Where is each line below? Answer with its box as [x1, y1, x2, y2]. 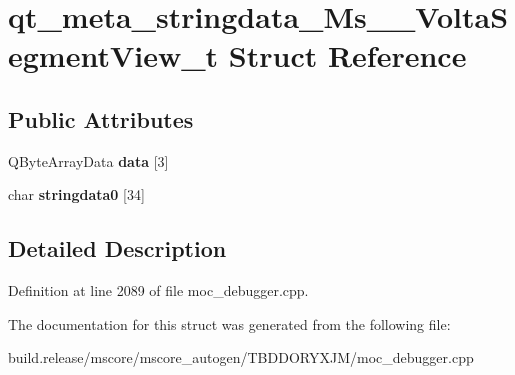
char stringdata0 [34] [8, 184, 145, 205]
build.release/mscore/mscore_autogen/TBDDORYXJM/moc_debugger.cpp [8, 347, 474, 368]
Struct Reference [228, 35, 467, 76]
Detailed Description [8, 233, 227, 264]
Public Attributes [8, 103, 194, 134]
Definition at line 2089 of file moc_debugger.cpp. [8, 280, 309, 301]
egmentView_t [8, 35, 219, 76]
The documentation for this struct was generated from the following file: [8, 313, 451, 334]
